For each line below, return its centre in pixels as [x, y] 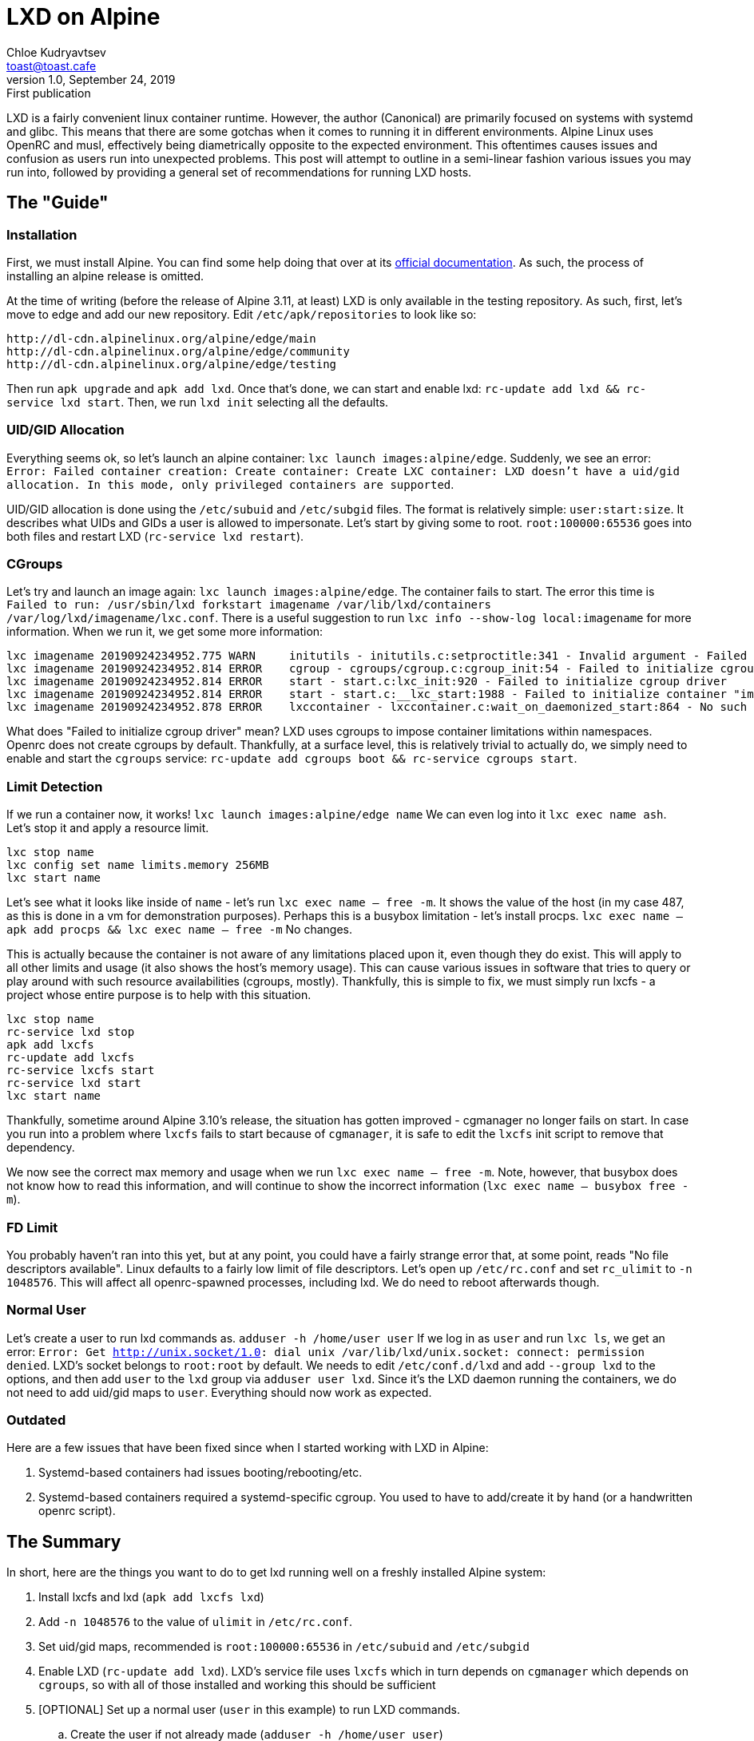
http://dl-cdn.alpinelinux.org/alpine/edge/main [161, 338]
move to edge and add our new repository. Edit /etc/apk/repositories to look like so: [242, 314]
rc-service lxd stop [71, 1032]
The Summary [64, 1541]
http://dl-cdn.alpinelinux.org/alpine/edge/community [178, 351]
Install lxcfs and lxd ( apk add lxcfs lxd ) [151, 1597]
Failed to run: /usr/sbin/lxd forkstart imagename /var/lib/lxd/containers [249, 605]
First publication [49, 93]
